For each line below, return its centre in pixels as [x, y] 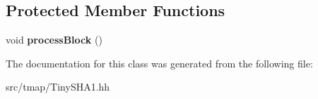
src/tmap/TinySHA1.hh [58, 87]
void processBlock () [54, 40]
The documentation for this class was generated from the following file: [159, 63]
